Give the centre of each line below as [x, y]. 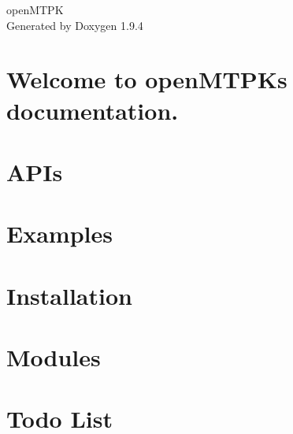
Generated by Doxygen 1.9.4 [75, 25]
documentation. [93, 110]
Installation [69, 295]
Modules [54, 357]
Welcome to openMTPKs [147, 79]
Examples [59, 234]
